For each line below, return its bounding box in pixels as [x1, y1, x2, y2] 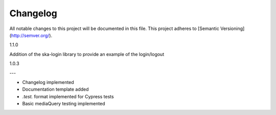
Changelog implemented [22, 79, 74, 85]
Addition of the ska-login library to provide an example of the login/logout [9, 51, 165, 57]
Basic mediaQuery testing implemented [22, 101, 105, 107]
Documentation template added [22, 87, 89, 93]
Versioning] [220, 25, 245, 32]
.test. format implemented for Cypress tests [22, 93, 114, 99]
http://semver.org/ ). [11, 32, 53, 38]
